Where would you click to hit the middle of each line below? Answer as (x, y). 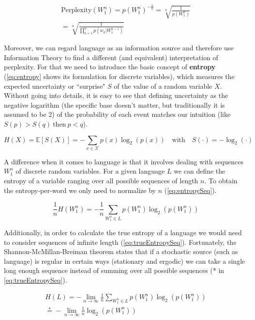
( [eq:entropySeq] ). (190, 190)
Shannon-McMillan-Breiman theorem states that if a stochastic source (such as (121, 251)
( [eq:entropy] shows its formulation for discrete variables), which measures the (119, 76)
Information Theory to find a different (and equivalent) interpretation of (111, 57)
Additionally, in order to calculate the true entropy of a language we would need (123, 232)
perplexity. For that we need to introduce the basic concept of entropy (110, 67)
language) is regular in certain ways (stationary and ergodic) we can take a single (125, 261)
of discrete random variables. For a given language (90, 171)
